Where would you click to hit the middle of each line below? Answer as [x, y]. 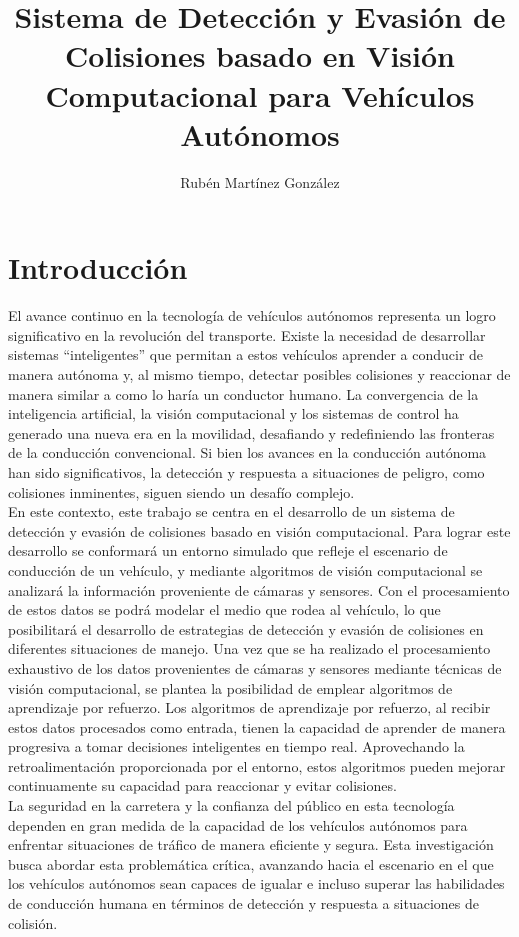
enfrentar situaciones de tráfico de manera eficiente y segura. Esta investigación [251, 844]
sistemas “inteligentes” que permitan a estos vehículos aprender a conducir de [246, 354]
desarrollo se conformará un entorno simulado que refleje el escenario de [228, 550]
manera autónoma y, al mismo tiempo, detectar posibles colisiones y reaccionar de [259, 374]
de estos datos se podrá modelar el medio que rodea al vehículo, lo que [224, 609]
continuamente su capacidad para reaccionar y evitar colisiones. [202, 785]
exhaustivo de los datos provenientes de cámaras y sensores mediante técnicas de [255, 667]
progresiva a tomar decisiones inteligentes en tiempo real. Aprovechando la [236, 746]
